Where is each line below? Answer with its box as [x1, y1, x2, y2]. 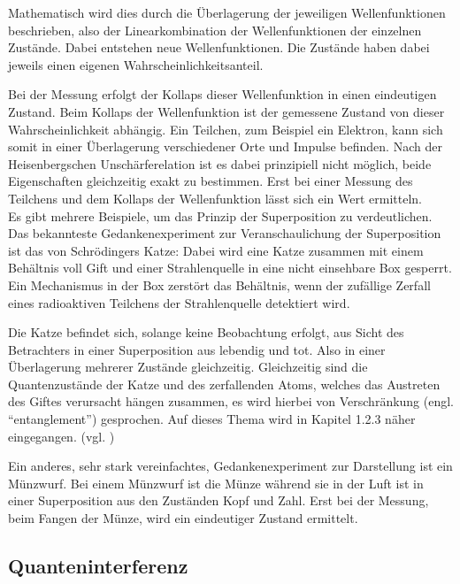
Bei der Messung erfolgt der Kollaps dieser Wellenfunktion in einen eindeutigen [8, 85, 437, 104]
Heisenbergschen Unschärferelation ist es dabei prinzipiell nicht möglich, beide [8, 154, 432, 173]
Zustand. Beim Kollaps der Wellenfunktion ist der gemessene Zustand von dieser [8, 102, 445, 120]
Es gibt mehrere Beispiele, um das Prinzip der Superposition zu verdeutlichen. [8, 206, 433, 225]
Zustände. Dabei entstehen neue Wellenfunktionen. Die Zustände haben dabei [8, 38, 430, 57]
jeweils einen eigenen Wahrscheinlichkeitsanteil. [8, 55, 264, 73]
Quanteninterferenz [8, 552, 188, 580]
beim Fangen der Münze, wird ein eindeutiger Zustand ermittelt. [8, 509, 358, 527]
